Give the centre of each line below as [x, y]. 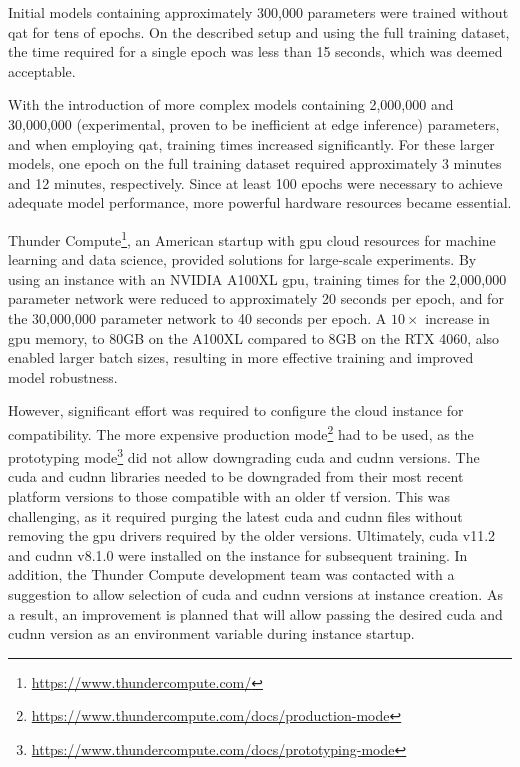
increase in [457, 317]
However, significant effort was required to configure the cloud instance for [236, 410]
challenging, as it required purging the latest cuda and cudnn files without [235, 515]
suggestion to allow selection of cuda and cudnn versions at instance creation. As [255, 594]
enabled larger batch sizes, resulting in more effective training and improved [241, 357]
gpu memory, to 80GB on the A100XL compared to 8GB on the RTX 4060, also [254, 337]
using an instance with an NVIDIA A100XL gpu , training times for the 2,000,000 [257, 278]
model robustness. [63, 376]
